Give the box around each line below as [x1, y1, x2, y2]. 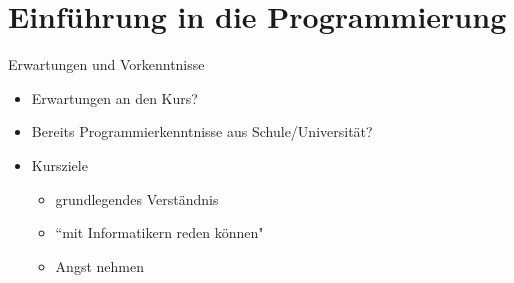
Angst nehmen [55, 255, 144, 276]
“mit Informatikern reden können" [55, 222, 264, 243]
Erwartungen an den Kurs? [31, 87, 198, 108]
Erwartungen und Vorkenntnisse [8, 54, 205, 75]
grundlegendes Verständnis [55, 188, 219, 209]
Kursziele [31, 154, 88, 175]
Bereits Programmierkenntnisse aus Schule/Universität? [31, 121, 373, 142]
